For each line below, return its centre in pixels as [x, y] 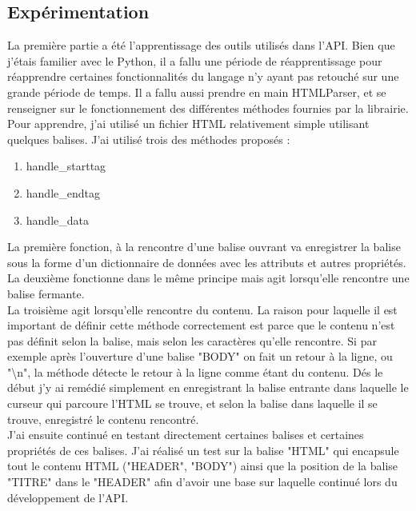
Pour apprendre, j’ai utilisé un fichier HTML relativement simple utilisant [188, 124]
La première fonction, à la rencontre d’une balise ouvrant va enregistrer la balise [204, 247]
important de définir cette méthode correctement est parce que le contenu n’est [201, 325]
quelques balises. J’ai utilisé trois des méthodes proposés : [149, 139]
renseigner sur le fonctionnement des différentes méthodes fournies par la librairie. [208, 108]
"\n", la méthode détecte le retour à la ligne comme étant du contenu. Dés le [195, 371]
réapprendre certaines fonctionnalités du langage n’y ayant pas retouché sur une [203, 76]
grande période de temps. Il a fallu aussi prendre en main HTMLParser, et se [197, 92]
